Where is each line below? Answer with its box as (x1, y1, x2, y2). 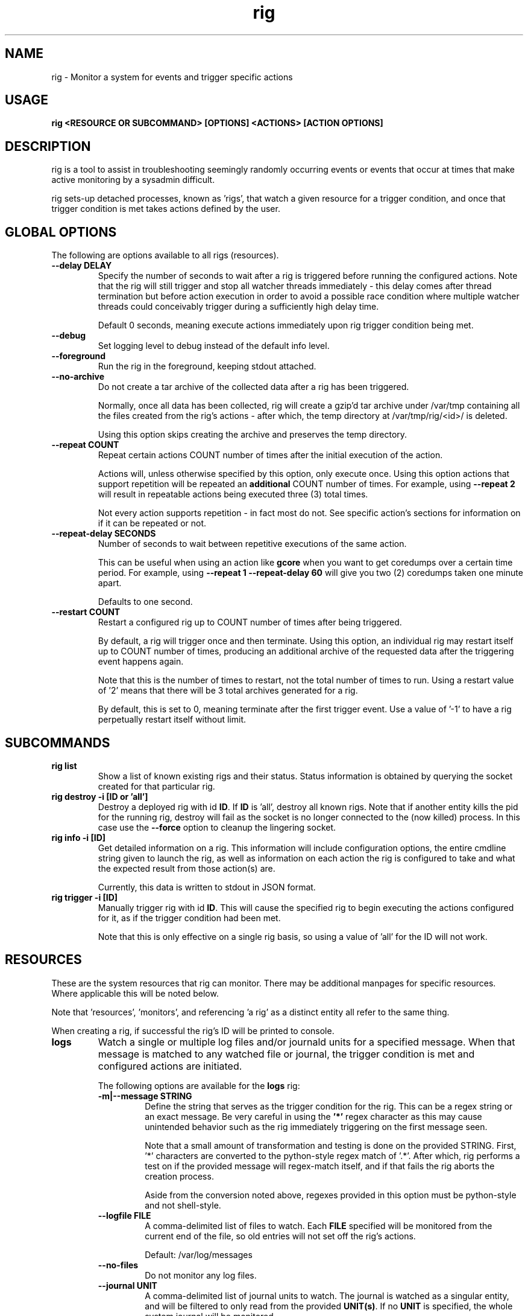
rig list (51, 760, 77, 771)
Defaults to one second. (98, 596, 193, 607)
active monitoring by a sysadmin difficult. (51, 174, 215, 185)
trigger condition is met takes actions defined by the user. (51, 203, 280, 214)
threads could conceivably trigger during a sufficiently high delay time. (98, 301, 379, 312)
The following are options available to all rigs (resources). (51, 250, 279, 261)
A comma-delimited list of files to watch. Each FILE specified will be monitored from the (145, 1220, 492, 1231)
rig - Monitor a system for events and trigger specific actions (51, 71, 293, 82)
